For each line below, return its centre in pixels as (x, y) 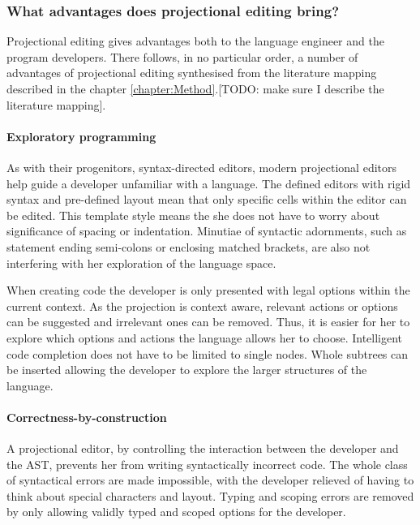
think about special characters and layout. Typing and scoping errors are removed (210, 495)
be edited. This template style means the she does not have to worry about (193, 215)
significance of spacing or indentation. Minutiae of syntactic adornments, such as (207, 231)
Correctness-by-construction (87, 417)
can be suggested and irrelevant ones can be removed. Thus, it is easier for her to (208, 322)
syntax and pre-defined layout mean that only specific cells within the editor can (207, 199)
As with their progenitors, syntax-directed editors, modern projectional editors (202, 167)
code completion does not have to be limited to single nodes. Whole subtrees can (208, 353)
